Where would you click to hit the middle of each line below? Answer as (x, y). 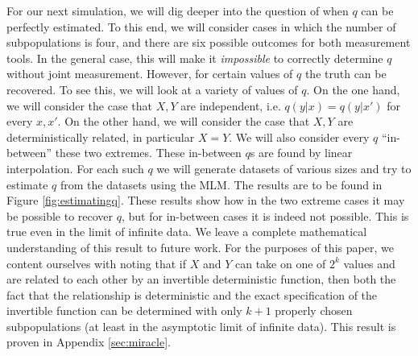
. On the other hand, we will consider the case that (184, 121)
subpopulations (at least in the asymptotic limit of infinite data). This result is (201, 326)
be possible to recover (60, 215)
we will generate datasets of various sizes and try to (284, 168)
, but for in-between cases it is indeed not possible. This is (265, 215)
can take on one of (281, 263)
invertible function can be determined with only (124, 310)
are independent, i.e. (231, 105)
